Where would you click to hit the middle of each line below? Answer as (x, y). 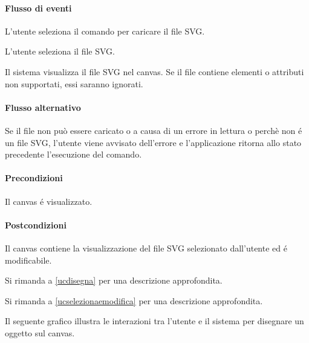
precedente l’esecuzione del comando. (73, 154)
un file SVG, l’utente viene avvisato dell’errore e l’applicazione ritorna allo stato (153, 142)
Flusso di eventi (38, 8)
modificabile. (28, 260)
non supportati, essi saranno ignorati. (74, 83)
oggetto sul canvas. (40, 332)
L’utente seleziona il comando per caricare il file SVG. (105, 31)
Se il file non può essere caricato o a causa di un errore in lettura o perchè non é (154, 130)
